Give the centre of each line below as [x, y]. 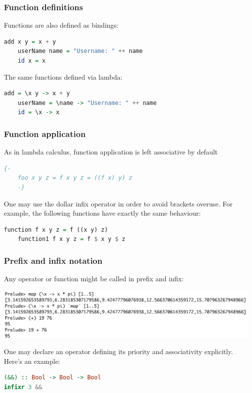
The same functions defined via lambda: [63, 77]
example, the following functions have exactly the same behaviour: [102, 213]
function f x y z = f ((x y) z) [56, 230]
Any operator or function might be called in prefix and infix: [94, 279]
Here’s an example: [32, 361]
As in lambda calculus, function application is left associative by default [111, 152]
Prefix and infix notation [53, 260]
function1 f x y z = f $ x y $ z [71, 239]
